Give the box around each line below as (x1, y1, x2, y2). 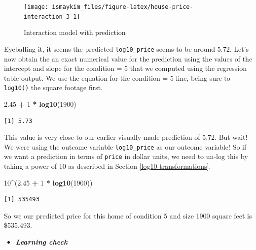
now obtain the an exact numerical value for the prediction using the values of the (4, 53, 253, 63)
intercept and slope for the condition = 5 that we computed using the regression (4, 63, 247, 73)
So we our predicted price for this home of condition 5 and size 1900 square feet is (4, 210, 252, 220)
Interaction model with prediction (24, 27, 126, 37)
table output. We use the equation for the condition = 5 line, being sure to (4, 72, 230, 83)
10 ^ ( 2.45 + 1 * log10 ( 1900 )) (4, 177, 93, 187)
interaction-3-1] (24, 13, 80, 20)
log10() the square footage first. (4, 82, 103, 93)
